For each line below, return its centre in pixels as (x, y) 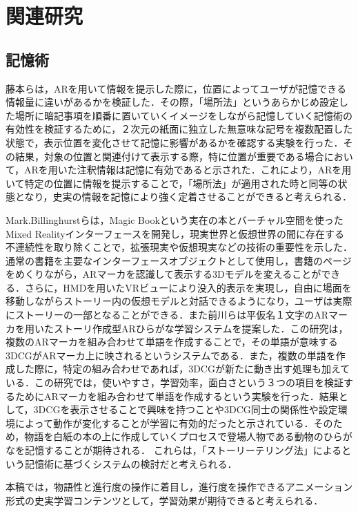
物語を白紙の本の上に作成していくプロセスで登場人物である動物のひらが (188, 436)
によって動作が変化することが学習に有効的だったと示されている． (164, 423)
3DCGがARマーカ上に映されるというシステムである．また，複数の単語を (171, 355)
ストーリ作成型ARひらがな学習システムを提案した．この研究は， (201, 328)
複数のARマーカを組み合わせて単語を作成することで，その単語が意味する (172, 342)
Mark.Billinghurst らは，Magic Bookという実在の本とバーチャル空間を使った (175, 219)
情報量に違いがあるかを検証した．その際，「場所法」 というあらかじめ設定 (172, 102)
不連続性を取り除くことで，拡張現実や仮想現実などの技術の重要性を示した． (179, 247)
